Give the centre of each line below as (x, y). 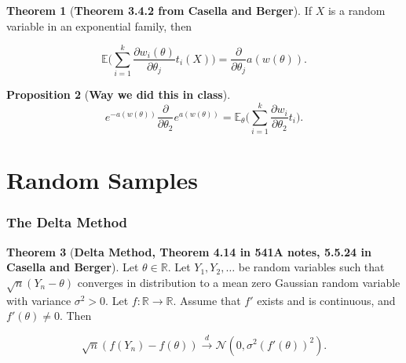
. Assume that (207, 300)
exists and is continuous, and (326, 300)
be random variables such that (311, 267)
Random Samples (102, 180)
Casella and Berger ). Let (73, 267)
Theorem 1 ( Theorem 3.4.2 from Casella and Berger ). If (159, 10)
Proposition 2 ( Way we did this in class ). (119, 94)
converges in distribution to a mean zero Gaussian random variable (239, 282)
